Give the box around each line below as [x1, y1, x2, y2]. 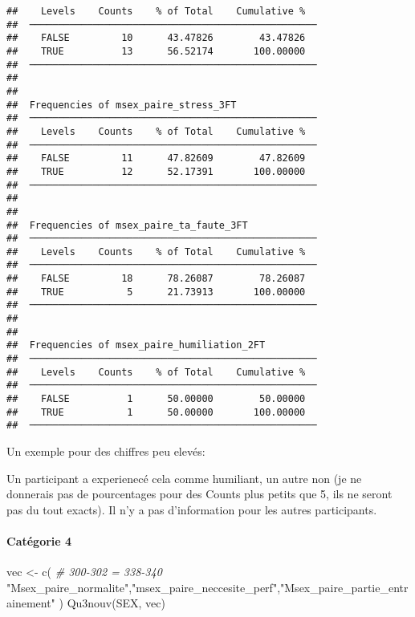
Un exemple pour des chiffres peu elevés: [6, 443, 205, 459]
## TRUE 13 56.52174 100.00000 [6, 45, 306, 57]
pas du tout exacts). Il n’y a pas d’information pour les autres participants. [6, 501, 377, 518]
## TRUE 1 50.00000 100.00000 [6, 406, 306, 418]
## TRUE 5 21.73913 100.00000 [6, 286, 306, 298]
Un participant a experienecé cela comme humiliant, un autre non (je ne [6, 469, 362, 486]
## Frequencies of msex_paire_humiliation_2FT [6, 339, 266, 351]
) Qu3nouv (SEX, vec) [59, 595, 165, 611]
